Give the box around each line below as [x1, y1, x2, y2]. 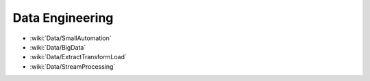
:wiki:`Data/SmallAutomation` [29, 34, 112, 42]
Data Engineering [12, 10, 114, 25]
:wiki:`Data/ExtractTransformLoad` [29, 53, 127, 61]
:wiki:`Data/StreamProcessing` [29, 62, 116, 71]
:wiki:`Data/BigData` [29, 43, 86, 51]
